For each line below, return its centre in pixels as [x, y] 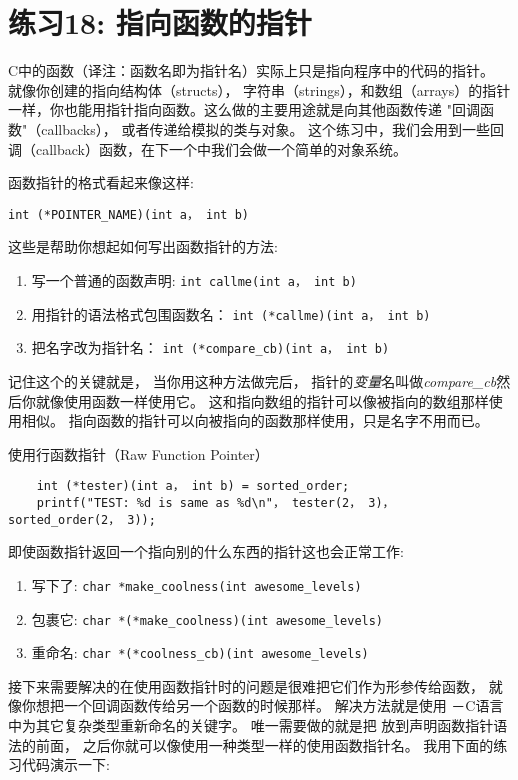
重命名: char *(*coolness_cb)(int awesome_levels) [200, 652]
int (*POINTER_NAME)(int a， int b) [128, 214]
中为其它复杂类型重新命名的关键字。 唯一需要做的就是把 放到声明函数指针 [251, 725]
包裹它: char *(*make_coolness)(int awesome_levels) [207, 618]
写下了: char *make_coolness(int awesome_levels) [196, 584]
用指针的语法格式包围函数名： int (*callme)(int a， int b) [231, 313]
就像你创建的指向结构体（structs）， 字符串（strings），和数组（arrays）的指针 [259, 89]
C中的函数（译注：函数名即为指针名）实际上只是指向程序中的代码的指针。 [251, 70]
